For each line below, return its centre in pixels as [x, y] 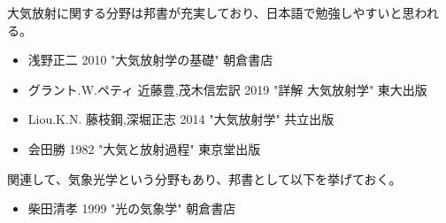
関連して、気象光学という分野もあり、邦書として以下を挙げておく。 [204, 178]
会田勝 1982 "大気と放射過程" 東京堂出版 [144, 148]
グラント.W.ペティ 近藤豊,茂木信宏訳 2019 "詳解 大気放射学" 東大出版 [227, 89]
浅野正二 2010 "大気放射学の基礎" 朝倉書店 [150, 60]
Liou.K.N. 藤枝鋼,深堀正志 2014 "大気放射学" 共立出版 [181, 119]
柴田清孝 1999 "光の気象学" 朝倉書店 [132, 208]
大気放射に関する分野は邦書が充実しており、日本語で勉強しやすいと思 [211, 12]
